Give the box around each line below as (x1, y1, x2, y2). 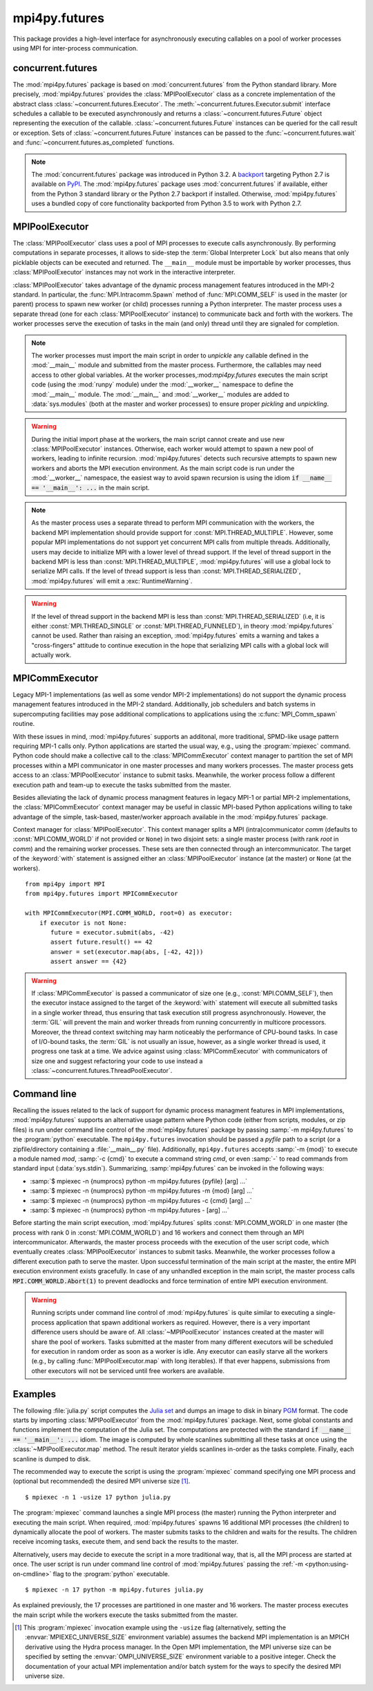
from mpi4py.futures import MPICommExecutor (25, 890, 179, 898)
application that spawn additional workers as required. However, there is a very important (55, 1318, 310, 1327)
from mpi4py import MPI (25, 880, 106, 888)
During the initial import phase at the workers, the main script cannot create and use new (31, 435, 285, 443)
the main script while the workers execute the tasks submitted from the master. (12, 1611, 238, 1619)
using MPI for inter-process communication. (12, 44, 138, 52)
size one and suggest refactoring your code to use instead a (31, 1056, 203, 1065)
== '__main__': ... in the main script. (31, 483, 150, 492)
